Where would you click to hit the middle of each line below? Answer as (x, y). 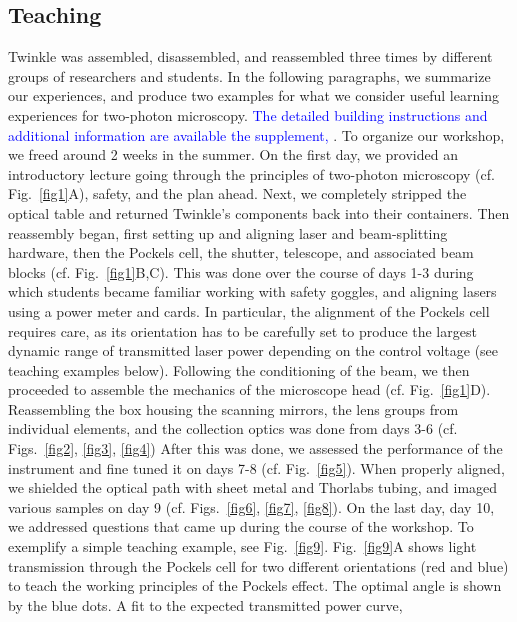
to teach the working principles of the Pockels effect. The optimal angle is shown (255, 585)
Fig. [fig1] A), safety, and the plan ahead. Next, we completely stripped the (237, 193)
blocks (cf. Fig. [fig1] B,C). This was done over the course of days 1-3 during (241, 271)
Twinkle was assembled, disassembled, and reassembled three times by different (250, 56)
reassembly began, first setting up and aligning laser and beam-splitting (228, 232)
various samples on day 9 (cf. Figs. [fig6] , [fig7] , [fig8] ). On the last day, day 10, (251, 506)
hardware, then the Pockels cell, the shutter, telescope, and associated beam (241, 252)
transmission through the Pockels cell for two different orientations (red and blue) (258, 565)
